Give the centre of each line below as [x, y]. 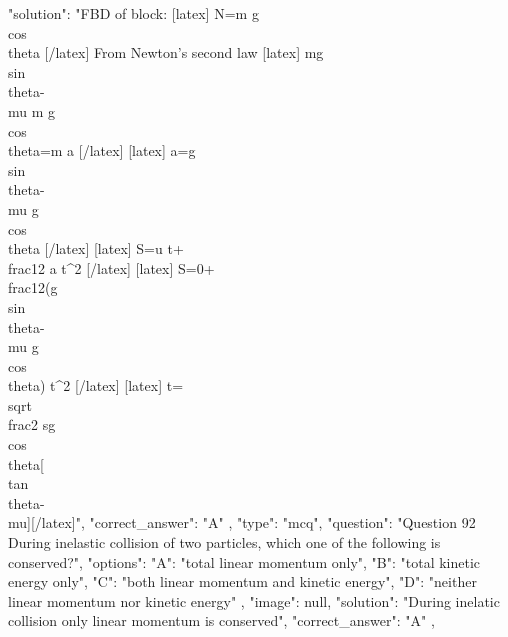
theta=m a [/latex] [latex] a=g [102, 150]
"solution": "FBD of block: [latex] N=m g [133, 13]
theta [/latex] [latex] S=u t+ [96, 248]
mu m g [32, 110]
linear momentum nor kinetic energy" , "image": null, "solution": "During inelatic [254, 600]
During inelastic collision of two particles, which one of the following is [224, 542]
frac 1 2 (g [33, 287]
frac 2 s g [32, 424]
